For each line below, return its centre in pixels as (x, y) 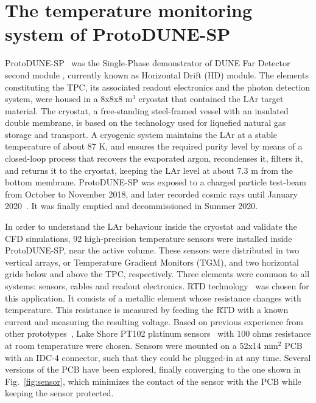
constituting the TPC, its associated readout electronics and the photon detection (158, 87)
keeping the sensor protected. (59, 393)
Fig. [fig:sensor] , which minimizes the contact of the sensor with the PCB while (153, 381)
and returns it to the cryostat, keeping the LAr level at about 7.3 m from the (149, 170)
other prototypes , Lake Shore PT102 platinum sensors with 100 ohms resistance (158, 333)
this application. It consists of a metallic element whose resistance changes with (153, 298)
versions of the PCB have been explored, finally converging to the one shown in (153, 369)
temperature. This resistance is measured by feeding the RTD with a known (147, 310)
